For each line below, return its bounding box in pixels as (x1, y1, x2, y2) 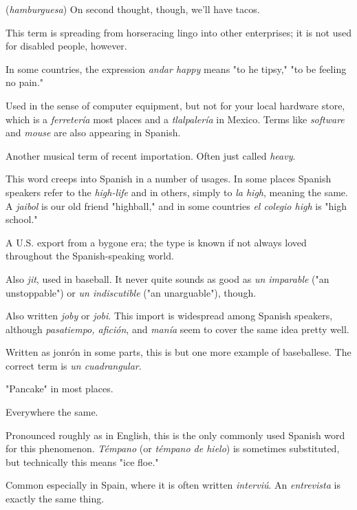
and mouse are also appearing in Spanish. (6, 125, 181, 140)
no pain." (6, 75, 44, 89)
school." (6, 212, 38, 226)
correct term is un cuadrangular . (6, 358, 142, 372)
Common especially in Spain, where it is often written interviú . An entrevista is (6, 478, 340, 492)
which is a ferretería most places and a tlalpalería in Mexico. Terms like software (6, 111, 345, 126)
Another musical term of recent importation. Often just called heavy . (6, 148, 296, 162)
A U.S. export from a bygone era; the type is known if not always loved (6, 235, 307, 249)
